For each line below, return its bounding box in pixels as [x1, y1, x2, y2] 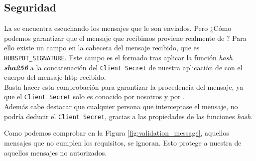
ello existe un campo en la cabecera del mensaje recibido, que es [4, 42, 200, 53]
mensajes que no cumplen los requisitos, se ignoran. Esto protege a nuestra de [4, 137, 242, 148]
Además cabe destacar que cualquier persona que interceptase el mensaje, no [4, 101, 238, 112]
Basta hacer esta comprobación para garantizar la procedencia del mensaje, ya [4, 81, 244, 92]
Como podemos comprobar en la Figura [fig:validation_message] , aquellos [4, 128, 229, 138]
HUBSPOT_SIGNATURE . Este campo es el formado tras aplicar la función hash [4, 52, 233, 62]
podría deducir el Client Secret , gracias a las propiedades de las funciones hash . [4, 111, 253, 121]
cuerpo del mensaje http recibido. [4, 72, 106, 82]
